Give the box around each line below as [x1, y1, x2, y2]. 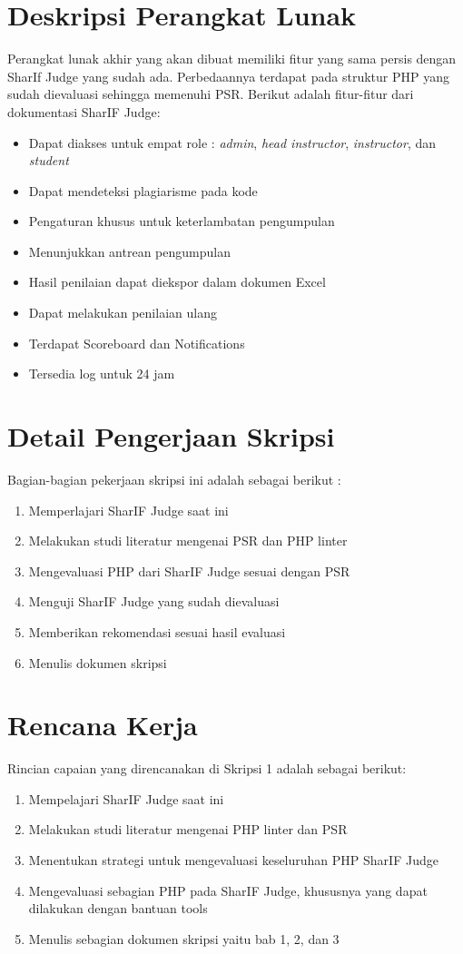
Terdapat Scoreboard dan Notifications [28, 333, 245, 352]
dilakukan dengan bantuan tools [28, 899, 208, 918]
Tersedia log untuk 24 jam [28, 364, 175, 383]
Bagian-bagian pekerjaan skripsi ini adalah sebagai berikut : [7, 469, 341, 488]
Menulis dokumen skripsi [28, 653, 167, 672]
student [28, 151, 69, 170]
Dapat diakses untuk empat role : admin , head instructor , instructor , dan [28, 133, 437, 152]
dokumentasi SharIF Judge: [7, 102, 161, 121]
